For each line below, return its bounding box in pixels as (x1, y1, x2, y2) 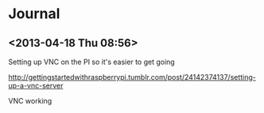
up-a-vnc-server (8, 81, 64, 90)
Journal (8, 5, 60, 23)
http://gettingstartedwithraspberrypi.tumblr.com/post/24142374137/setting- (8, 73, 257, 81)
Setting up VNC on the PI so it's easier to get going (8, 57, 175, 66)
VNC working (8, 96, 52, 105)
